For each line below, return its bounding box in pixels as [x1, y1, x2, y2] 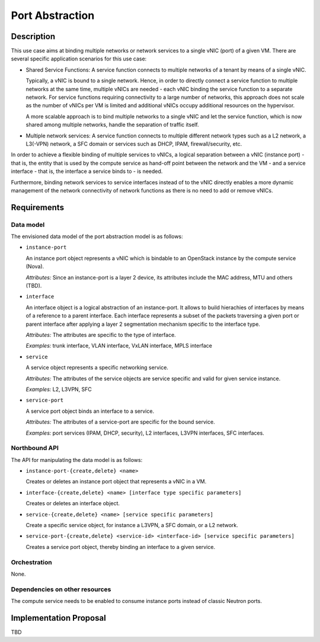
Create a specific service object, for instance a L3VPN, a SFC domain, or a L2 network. [25, 521, 238, 528]
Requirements [11, 202, 65, 213]
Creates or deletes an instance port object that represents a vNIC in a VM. [25, 478, 207, 485]
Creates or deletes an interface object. [25, 500, 120, 507]
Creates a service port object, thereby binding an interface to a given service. [25, 543, 216, 550]
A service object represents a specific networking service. [25, 364, 169, 371]
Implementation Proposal [11, 613, 106, 623]
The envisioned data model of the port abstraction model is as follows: [11, 233, 183, 240]
